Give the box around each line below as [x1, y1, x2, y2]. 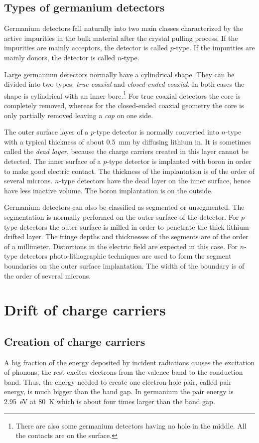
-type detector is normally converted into [94, 127, 219, 137]
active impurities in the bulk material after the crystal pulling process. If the [4, 32, 238, 43]
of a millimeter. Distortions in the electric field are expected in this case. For [4, 241, 238, 251]
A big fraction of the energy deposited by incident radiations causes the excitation [4, 357, 255, 367]
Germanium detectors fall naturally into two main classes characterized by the [4, 23, 243, 33]
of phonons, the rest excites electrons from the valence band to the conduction [4, 367, 243, 377]
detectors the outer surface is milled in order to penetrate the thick [19, 221, 225, 232]
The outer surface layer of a [4, 127, 89, 137]
